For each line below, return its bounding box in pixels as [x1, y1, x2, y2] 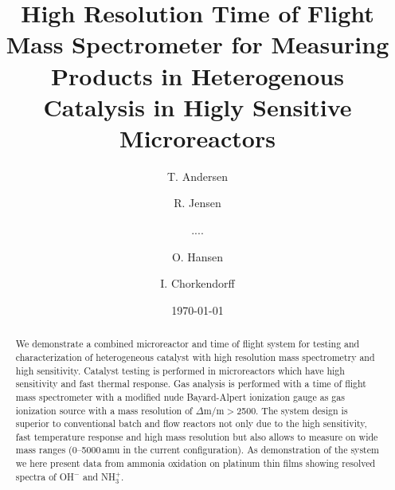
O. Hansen [171, 248, 224, 265]
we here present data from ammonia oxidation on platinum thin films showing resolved [15, 457, 376, 470]
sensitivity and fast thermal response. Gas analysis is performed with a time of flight [15, 377, 366, 390]
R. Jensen [174, 194, 221, 211]
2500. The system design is [237, 403, 348, 417]
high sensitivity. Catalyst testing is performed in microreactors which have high [15, 363, 345, 377]
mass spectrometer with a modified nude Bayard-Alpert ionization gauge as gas [15, 390, 345, 403]
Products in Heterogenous [51, 59, 344, 92]
